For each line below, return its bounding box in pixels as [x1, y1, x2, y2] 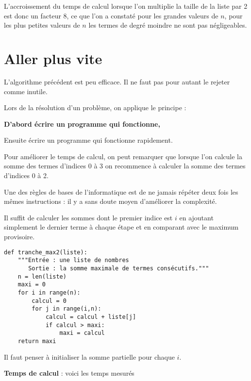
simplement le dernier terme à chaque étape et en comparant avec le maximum [4, 222, 239, 232]
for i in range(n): [17, 289, 81, 296]
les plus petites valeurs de [4, 20, 80, 30]
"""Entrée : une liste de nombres [17, 257, 129, 264]
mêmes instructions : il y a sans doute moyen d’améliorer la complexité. [4, 196, 217, 206]
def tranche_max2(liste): [4, 248, 87, 256]
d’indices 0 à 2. [4, 170, 49, 181]
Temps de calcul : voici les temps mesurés [4, 368, 134, 378]
